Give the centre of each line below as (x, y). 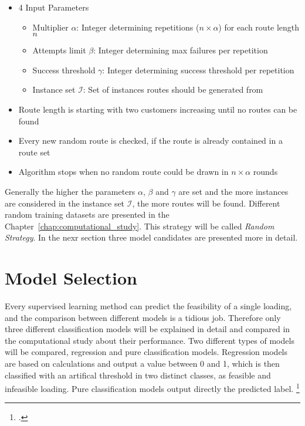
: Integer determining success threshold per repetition (198, 70)
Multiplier (50, 27)
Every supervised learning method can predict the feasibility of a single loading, (148, 306)
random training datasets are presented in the (87, 214)
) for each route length (259, 27)
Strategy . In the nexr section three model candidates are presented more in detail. (151, 237)
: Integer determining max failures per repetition (181, 50)
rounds (265, 172)
